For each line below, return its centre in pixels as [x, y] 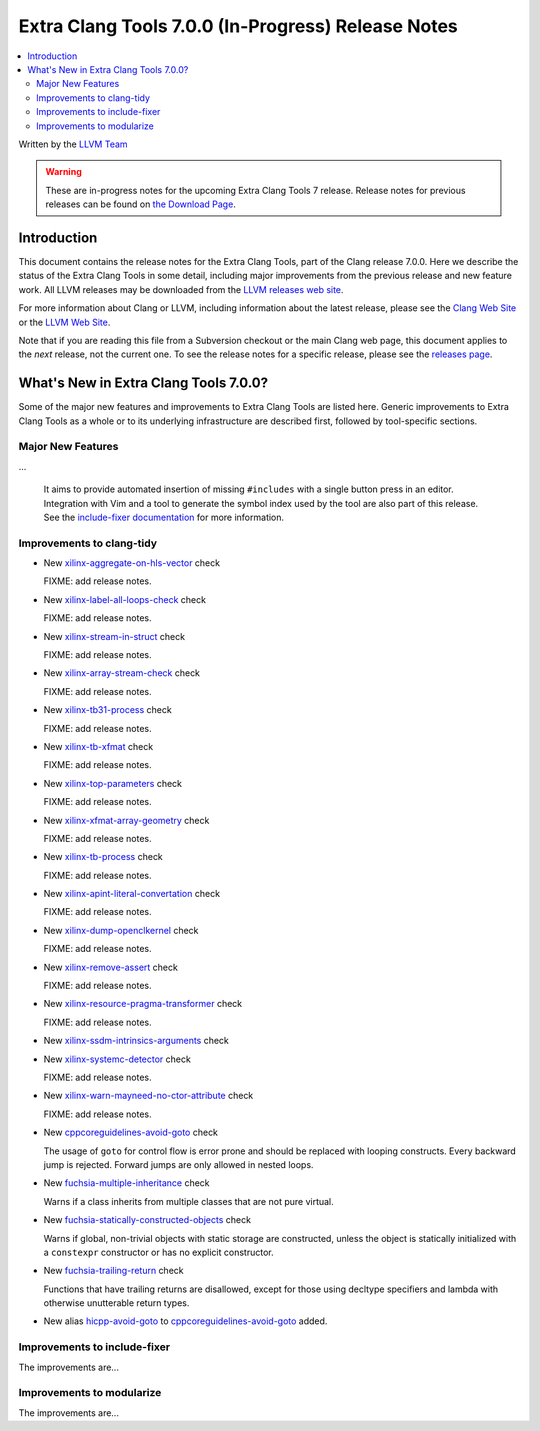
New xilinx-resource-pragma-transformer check [143, 1004]
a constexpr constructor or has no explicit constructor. [158, 1252]
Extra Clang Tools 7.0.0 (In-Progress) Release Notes [238, 26]
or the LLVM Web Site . [64, 322]
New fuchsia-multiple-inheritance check [126, 1183]
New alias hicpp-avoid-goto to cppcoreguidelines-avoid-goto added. [185, 1321]
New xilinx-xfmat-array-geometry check [126, 820]
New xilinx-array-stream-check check [121, 673]
